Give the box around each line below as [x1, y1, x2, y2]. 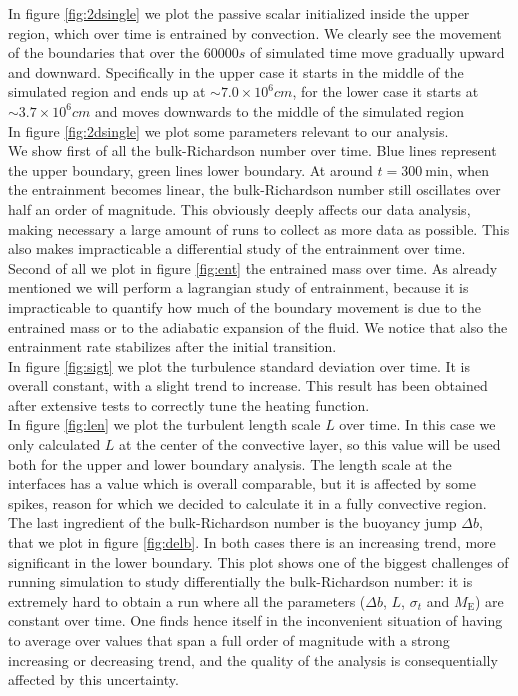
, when [448, 159, 490, 180]
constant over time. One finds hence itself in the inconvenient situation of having [8, 610, 503, 631]
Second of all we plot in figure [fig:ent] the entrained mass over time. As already [8, 257, 498, 278]
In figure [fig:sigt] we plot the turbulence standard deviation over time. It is [8, 355, 471, 376]
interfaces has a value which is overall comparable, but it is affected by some [8, 473, 476, 494]
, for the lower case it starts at [292, 81, 479, 102]
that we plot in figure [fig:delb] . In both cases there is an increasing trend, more [8, 532, 496, 553]
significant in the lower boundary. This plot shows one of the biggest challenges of [8, 551, 509, 572]
